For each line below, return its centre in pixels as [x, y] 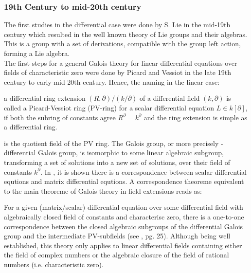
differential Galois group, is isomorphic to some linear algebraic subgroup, [114, 153]
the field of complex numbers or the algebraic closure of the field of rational [117, 255]
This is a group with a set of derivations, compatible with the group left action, [122, 44]
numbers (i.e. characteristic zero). [54, 264]
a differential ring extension [45, 98]
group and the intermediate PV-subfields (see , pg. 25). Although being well [117, 236]
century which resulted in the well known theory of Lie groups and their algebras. [126, 34]
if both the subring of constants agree [60, 117]
